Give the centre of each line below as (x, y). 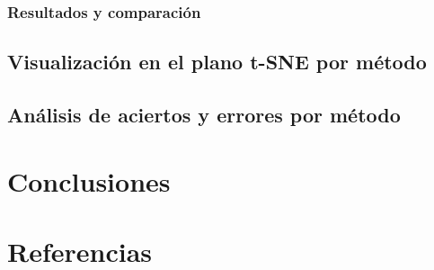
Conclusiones (89, 180)
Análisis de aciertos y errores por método (204, 115)
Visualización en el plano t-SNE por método (217, 62)
